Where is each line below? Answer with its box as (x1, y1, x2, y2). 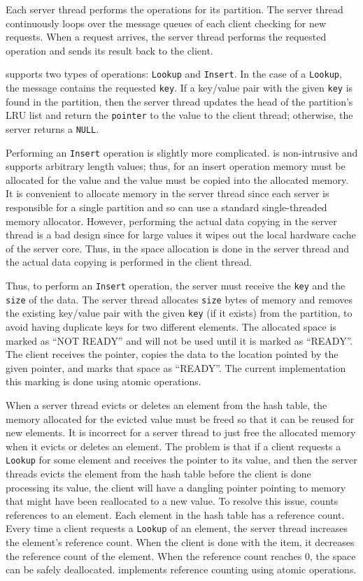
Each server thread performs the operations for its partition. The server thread (6, 2, 343, 16)
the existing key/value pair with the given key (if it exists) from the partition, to (6, 306, 353, 320)
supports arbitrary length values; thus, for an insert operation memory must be (6, 159, 346, 173)
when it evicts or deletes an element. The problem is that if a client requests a (6, 438, 341, 453)
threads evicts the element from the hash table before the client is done (6, 466, 311, 480)
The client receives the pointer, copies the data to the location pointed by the (6, 347, 339, 361)
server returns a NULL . (6, 121, 99, 136)
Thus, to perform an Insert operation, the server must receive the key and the (6, 278, 346, 292)
